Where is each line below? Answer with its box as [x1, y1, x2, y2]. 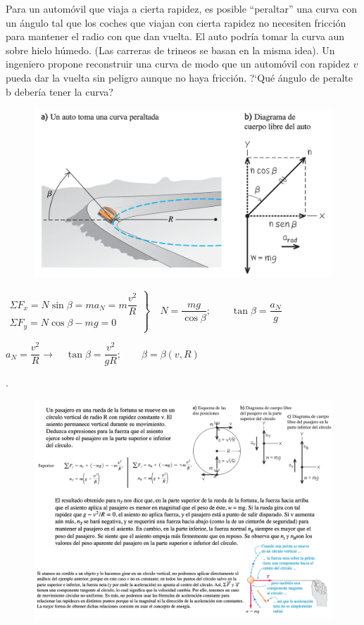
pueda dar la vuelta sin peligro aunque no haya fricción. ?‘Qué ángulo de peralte [6, 70, 353, 84]
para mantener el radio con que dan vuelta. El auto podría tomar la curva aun [6, 29, 345, 44]
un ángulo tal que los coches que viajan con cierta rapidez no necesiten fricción [6, 15, 346, 30]
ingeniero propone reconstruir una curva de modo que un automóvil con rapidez [6, 56, 350, 71]
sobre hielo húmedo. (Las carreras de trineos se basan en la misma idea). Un [6, 42, 335, 57]
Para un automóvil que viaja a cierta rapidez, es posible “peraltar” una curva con [6, 1, 358, 15]
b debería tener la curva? [6, 84, 113, 99]
